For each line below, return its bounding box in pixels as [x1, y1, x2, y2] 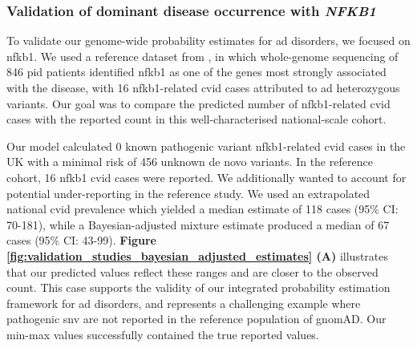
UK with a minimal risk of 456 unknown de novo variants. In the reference [6, 153, 373, 170]
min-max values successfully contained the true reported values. [6, 326, 319, 342]
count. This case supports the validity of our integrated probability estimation [6, 279, 391, 296]
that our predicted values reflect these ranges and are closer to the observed [6, 263, 379, 280]
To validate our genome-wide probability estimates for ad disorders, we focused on [6, 32, 411, 49]
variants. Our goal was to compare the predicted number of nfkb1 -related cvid [6, 95, 391, 111]
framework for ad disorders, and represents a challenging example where [6, 294, 361, 311]
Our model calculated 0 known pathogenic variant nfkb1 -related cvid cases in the [6, 137, 406, 154]
